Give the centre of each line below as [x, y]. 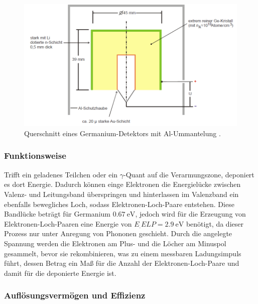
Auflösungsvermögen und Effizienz [75, 295]
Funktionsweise [35, 156]
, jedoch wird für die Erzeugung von [190, 214]
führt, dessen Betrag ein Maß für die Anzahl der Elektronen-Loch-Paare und [122, 263]
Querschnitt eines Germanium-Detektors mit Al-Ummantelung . [122, 133]
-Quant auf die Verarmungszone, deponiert [189, 174]
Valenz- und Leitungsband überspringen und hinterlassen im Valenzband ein [121, 194]
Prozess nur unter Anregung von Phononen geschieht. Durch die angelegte [118, 233]
